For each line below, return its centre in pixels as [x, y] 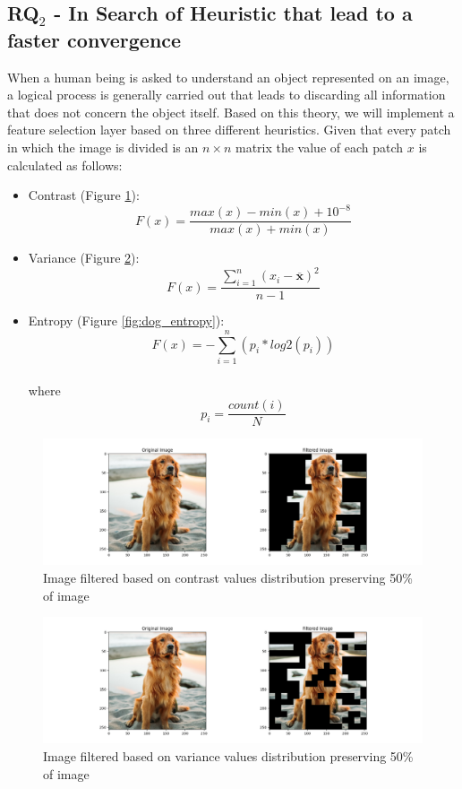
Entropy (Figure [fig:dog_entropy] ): [126, 321]
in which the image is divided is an [103, 147]
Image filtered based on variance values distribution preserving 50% [228, 755]
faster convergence [94, 39]
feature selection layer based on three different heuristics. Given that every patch [229, 130]
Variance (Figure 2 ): [84, 258]
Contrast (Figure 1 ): [84, 195]
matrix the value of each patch [319, 147]
